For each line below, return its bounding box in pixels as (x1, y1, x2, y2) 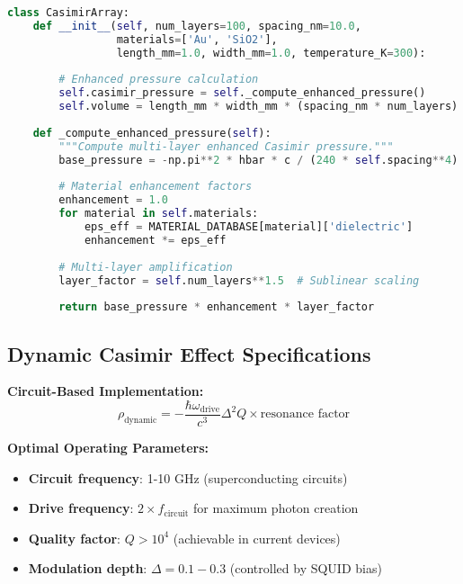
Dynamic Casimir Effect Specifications (7, 339, 371, 367)
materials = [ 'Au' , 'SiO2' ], (116, 32, 278, 46)
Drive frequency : (28, 499, 134, 517)
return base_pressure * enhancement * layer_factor (58, 301, 375, 314)
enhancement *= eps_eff (84, 233, 227, 247)
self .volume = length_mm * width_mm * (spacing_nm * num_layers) (58, 100, 459, 113)
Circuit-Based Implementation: (7, 382, 204, 400)
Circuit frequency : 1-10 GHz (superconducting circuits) (28, 468, 348, 487)
